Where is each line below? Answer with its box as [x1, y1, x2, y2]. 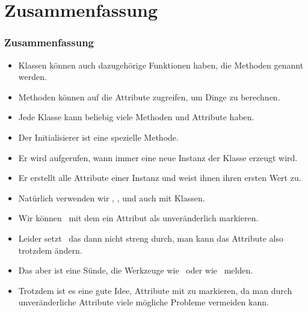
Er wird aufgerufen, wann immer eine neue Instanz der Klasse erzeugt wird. [18, 151, 298, 164]
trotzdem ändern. [18, 243, 82, 256]
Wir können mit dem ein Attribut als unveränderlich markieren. [18, 212, 259, 224]
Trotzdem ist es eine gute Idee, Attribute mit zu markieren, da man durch [18, 284, 292, 296]
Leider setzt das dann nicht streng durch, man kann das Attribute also [18, 231, 283, 244]
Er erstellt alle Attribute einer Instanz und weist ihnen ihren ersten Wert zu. [18, 171, 301, 184]
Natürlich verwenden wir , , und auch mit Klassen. [18, 191, 205, 204]
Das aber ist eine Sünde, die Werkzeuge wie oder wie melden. [18, 264, 253, 277]
